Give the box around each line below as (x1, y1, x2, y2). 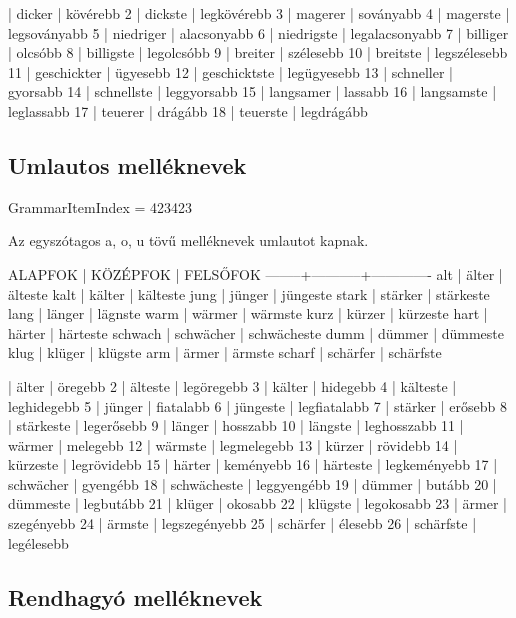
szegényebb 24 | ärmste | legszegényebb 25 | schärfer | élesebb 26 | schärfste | (8, 513, 477, 534)
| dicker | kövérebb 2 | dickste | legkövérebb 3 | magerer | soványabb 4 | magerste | (8, 3, 510, 23)
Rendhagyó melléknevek (8, 581, 263, 612)
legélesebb (8, 532, 69, 553)
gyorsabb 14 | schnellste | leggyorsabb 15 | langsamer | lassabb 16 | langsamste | (8, 81, 497, 102)
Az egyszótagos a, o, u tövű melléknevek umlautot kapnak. (8, 230, 369, 251)
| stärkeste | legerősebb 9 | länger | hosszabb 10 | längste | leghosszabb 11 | (8, 415, 464, 436)
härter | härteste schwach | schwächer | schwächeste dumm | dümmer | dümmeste (8, 322, 504, 343)
